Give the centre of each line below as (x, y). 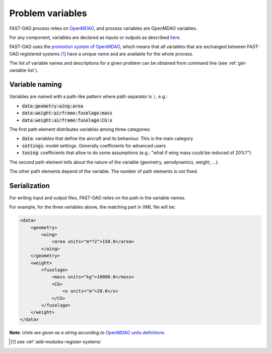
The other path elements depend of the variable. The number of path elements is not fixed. (104, 171)
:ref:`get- (237, 63)
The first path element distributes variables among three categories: (80, 129)
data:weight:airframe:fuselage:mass (67, 113)
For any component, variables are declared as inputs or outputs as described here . (95, 37)
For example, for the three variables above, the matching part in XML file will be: (92, 207)
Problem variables (48, 13)
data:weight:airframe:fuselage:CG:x (67, 120)
